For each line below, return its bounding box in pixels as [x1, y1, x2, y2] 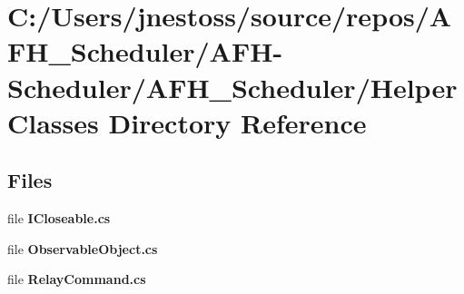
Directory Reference [108, 103, 367, 141]
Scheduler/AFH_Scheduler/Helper [7, 68, 458, 105]
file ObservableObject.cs [7, 239, 158, 258]
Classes [7, 103, 99, 141]
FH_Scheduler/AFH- [7, 33, 283, 70]
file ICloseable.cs [7, 209, 111, 228]
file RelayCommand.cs [7, 269, 146, 289]
